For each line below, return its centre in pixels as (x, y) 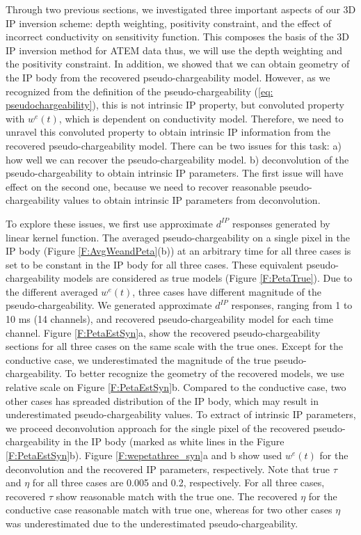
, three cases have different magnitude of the (227, 291)
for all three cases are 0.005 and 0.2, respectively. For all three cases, (178, 482)
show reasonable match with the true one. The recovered (177, 496)
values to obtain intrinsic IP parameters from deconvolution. (192, 200)
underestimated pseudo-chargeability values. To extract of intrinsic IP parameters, (181, 414)
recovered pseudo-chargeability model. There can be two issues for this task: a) (174, 145)
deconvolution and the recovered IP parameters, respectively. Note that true (168, 469)
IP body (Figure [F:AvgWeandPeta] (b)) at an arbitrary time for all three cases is (178, 251)
